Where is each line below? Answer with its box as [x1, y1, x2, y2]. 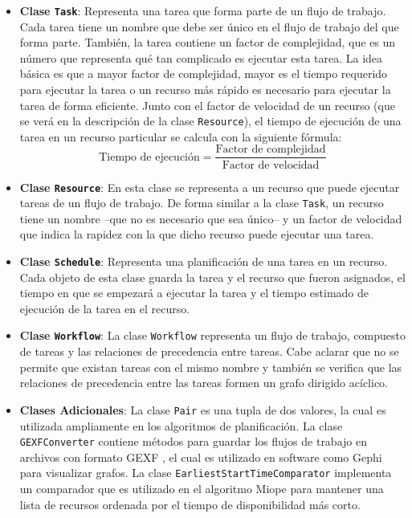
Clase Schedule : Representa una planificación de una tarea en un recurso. [19, 253, 388, 270]
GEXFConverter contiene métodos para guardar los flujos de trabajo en [19, 433, 367, 450]
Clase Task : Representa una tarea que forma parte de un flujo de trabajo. [19, 2, 386, 18]
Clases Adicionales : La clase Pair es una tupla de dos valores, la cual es [19, 401, 386, 418]
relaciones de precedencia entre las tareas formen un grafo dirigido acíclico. [19, 374, 389, 391]
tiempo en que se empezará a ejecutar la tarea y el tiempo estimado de [19, 284, 369, 301]
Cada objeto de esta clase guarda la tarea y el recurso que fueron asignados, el [19, 268, 406, 285]
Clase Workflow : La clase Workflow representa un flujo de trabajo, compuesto [19, 327, 406, 344]
